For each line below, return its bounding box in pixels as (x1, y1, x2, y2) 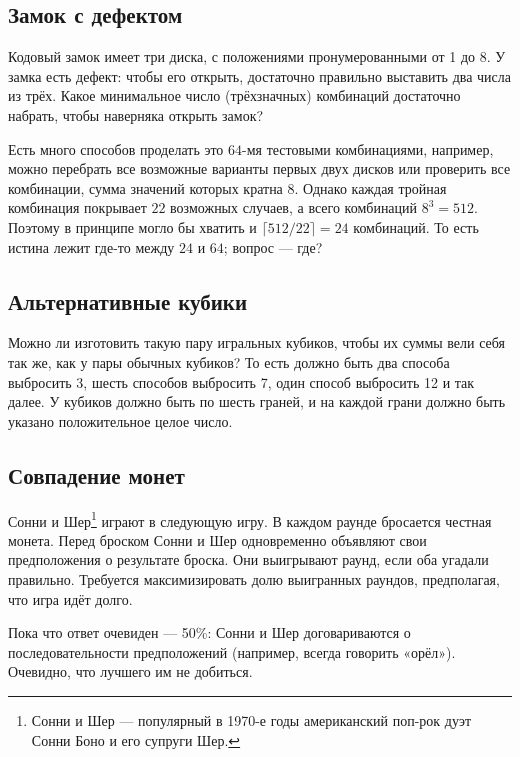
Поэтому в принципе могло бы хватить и (8, 216, 257, 237)
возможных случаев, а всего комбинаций (170, 197, 418, 218)
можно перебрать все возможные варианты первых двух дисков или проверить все (8, 158, 511, 179)
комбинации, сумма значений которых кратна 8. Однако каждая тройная (8, 177, 447, 198)
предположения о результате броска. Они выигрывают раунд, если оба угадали (8, 549, 489, 570)
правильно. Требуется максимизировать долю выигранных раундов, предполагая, (8, 568, 500, 589)
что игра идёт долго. (8, 588, 133, 609)
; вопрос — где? (223, 236, 323, 257)
